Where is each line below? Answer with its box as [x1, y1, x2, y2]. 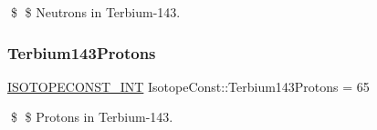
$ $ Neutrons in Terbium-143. [10, 3, 181, 21]
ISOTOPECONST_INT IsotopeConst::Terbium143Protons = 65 [7, 76, 370, 95]
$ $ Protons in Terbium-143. [10, 107, 173, 126]
